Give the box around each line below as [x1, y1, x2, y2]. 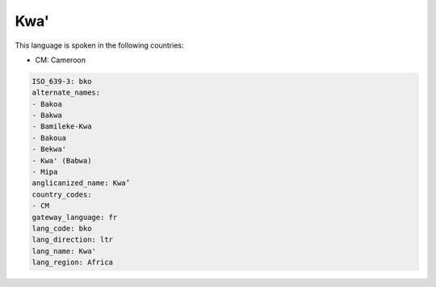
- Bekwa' [31, 145, 67, 154]
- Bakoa [31, 99, 62, 108]
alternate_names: [31, 88, 101, 97]
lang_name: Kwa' [31, 247, 97, 255]
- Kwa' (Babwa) [31, 156, 92, 165]
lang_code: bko [31, 224, 92, 233]
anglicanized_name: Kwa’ [31, 179, 131, 188]
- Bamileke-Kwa [31, 122, 92, 131]
